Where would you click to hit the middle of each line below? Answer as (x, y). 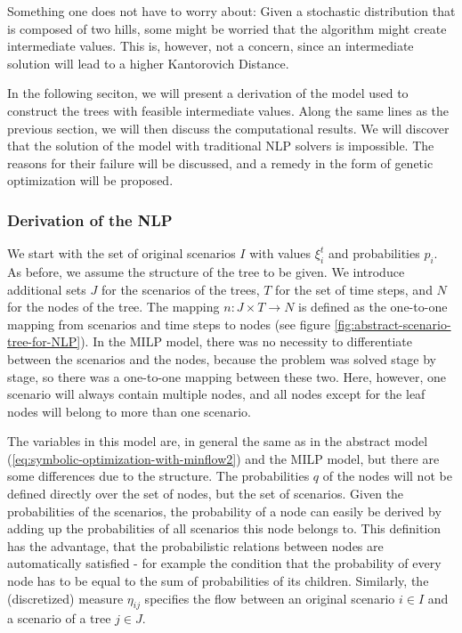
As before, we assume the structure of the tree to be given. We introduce (206, 271)
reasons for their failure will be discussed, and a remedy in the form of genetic (220, 162)
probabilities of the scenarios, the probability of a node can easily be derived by (224, 511)
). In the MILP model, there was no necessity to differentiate (246, 341)
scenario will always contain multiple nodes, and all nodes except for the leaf (216, 394)
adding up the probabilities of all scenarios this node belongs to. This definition (224, 528)
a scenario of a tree (59, 618)
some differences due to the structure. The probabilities (158, 476)
